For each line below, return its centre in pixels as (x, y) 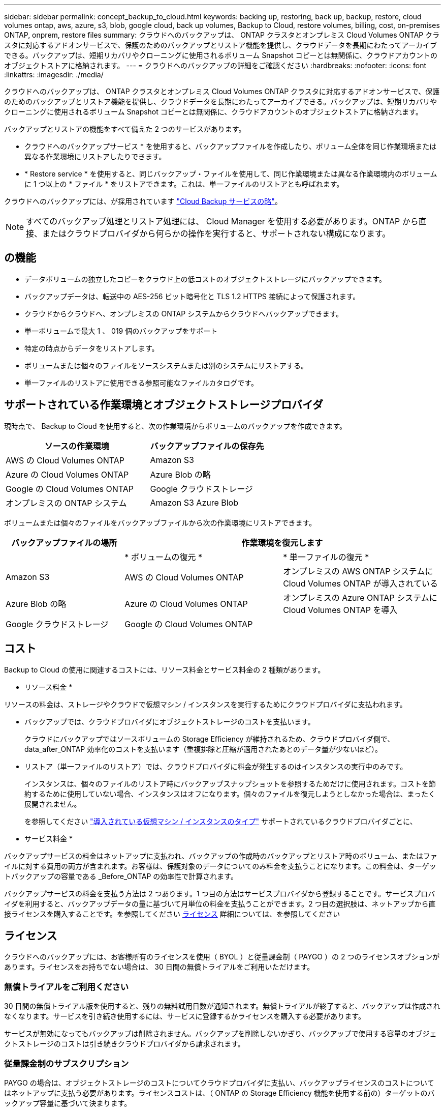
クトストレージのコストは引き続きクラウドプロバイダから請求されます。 (124, 1044)
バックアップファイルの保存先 (207, 446)
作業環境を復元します (282, 543)
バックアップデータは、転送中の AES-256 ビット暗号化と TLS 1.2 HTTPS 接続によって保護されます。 (192, 296)
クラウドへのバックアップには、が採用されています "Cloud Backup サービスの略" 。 (143, 201)
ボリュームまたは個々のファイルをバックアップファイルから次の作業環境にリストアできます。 (160, 522)
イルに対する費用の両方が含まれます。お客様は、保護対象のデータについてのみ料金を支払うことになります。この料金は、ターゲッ (220, 866)
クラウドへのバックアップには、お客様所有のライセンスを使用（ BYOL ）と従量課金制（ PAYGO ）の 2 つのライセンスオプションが (222, 957)
